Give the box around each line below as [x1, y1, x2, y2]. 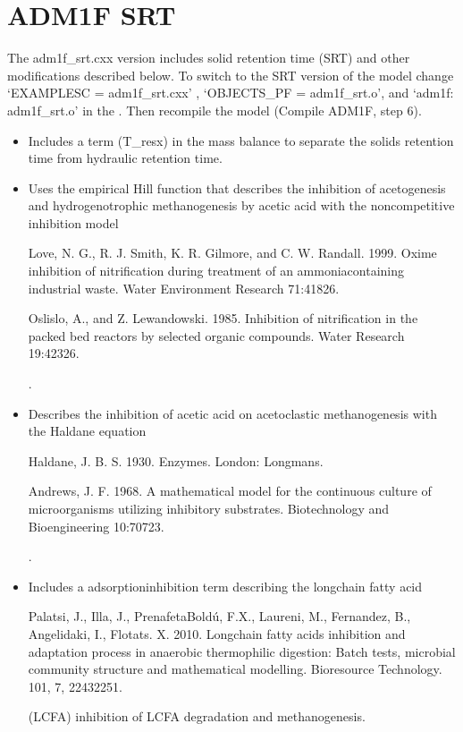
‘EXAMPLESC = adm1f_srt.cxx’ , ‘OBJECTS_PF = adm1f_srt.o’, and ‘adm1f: [7, 83, 454, 102]
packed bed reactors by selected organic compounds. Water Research [28, 326, 405, 345]
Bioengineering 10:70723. [28, 516, 164, 535]
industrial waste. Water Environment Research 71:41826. [28, 278, 340, 297]
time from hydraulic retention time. [28, 149, 223, 167]
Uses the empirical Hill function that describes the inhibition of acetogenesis [28, 178, 446, 197]
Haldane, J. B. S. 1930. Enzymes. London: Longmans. [28, 451, 324, 470]
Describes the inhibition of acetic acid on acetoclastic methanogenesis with [28, 404, 437, 422]
